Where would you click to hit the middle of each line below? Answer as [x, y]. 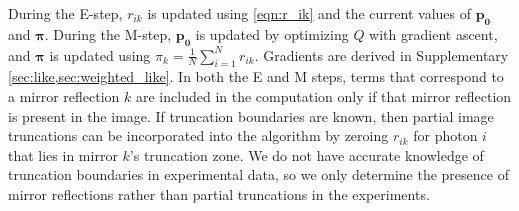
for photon [445, 135]
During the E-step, [65, 13]
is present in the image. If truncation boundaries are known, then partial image [251, 115]
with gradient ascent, [433, 33]
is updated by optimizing [272, 33]
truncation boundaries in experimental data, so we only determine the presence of [258, 174]
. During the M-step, [108, 33]
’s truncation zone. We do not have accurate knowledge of [306, 154]
